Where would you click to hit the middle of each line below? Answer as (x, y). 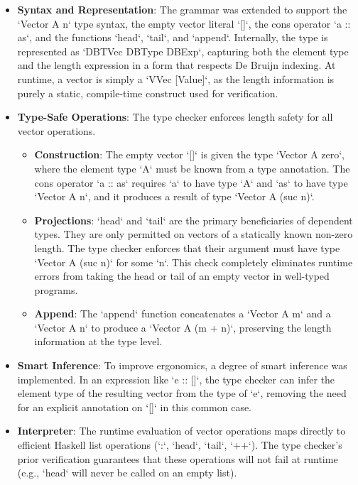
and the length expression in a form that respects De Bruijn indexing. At (177, 65)
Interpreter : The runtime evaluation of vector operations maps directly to (181, 431)
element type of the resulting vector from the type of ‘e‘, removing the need (182, 393)
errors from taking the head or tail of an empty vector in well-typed (182, 276)
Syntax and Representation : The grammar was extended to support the (182, 9)
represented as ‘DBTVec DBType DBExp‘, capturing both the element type (183, 51)
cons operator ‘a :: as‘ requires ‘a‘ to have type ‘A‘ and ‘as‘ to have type (191, 182)
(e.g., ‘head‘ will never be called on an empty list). (127, 473)
